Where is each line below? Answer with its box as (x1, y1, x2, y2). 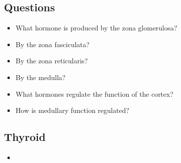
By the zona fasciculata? (15, 39, 90, 49)
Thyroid (4, 129, 46, 144)
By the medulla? (15, 72, 66, 82)
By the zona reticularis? (15, 55, 88, 66)
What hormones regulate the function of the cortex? (15, 88, 174, 99)
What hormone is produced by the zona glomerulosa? (15, 23, 178, 33)
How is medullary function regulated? (15, 105, 129, 115)
